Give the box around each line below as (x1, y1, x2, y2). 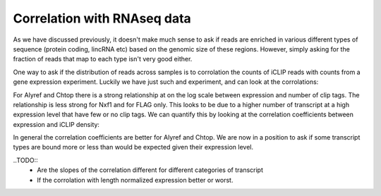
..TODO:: (13, 156, 38, 164)
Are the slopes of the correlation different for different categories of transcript (37, 166, 264, 174)
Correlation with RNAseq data (13, 11, 192, 26)
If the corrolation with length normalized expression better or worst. (37, 176, 234, 184)
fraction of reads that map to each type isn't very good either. (13, 55, 193, 63)
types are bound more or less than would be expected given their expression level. (13, 143, 254, 152)
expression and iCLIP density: (13, 120, 100, 128)
